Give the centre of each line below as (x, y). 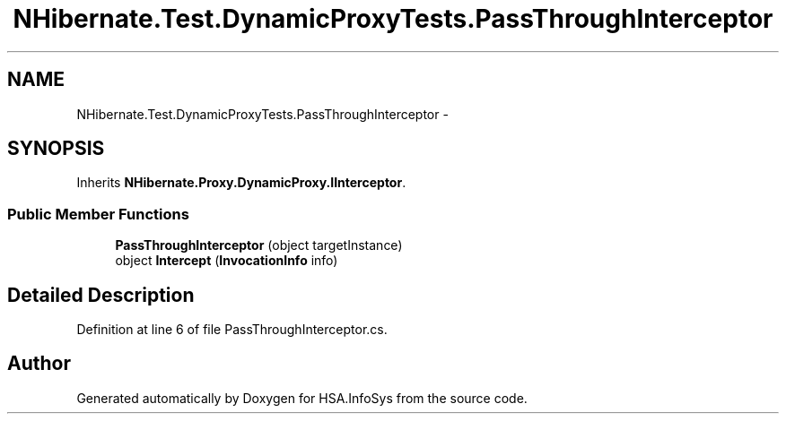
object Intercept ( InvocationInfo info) (227, 261)
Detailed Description (101, 295)
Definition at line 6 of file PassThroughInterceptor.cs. (232, 330)
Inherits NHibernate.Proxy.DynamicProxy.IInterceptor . (241, 183)
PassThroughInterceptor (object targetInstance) (259, 245)
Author (39, 364)
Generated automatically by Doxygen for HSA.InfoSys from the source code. (302, 398)
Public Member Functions (98, 214)
